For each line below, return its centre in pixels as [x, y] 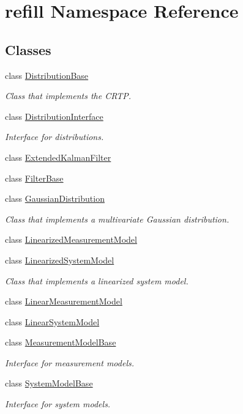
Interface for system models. [58, 404]
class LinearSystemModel [52, 321]
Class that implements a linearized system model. [97, 280]
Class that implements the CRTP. [68, 96]
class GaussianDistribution [55, 198]
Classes [28, 49]
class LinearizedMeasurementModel [71, 239]
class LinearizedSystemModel [60, 260]
